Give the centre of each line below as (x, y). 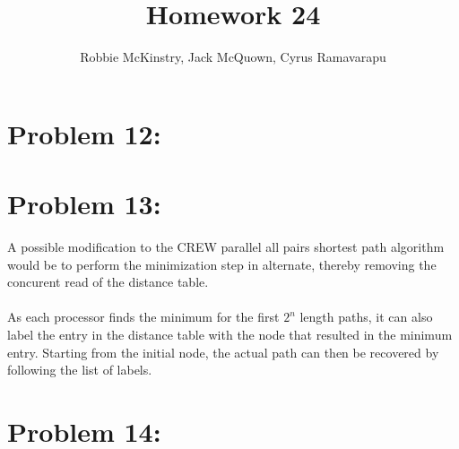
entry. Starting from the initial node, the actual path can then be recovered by (223, 352)
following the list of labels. (80, 370)
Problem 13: (84, 204)
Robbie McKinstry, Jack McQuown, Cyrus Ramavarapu (233, 57)
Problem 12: (84, 133)
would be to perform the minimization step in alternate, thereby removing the (222, 264)
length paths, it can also (366, 317)
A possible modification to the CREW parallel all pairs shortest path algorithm (226, 247)
